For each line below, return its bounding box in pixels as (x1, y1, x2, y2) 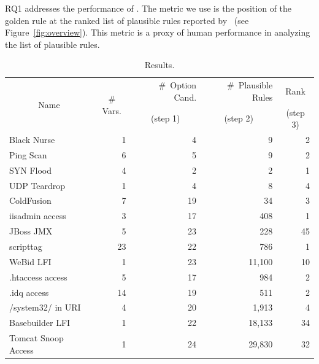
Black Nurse (9, 133, 55, 146)
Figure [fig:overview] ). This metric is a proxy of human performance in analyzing (5, 26, 310, 39)
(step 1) (151, 112, 180, 125)
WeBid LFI (9, 255, 52, 268)
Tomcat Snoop (9, 331, 64, 344)
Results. (144, 58, 175, 71)
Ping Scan (9, 148, 47, 161)
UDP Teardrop (9, 179, 66, 192)
